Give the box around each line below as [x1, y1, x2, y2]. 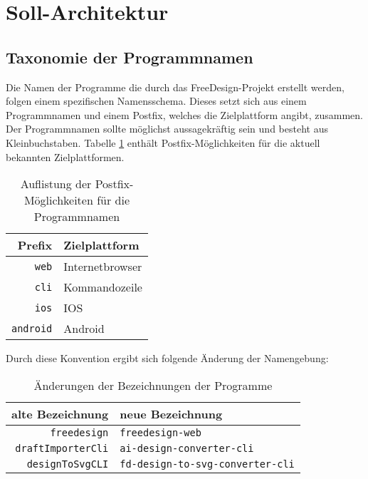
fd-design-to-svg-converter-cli [120, 458, 295, 470]
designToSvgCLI [26, 458, 109, 470]
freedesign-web [120, 426, 201, 438]
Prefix [17, 237, 53, 254]
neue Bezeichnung [120, 405, 223, 422]
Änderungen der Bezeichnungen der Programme [33, 376, 273, 393]
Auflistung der [20, 175, 92, 192]
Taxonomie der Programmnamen [6, 46, 253, 68]
